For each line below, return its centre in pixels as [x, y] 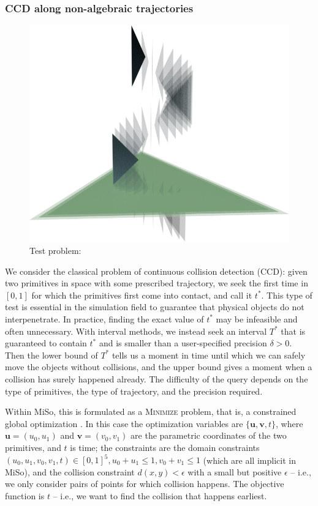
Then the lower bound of [51, 355]
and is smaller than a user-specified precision [183, 343]
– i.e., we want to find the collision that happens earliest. [160, 495]
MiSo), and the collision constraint [70, 471]
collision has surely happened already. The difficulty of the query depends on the [157, 378]
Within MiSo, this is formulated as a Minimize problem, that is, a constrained [151, 411]
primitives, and [33, 447]
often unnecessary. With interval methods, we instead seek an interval [136, 331]
